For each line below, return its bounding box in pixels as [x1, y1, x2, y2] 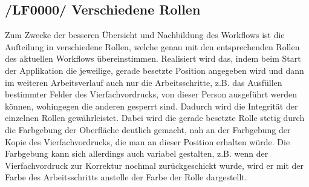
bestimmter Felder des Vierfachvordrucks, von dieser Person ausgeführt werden [5, 88, 298, 100]
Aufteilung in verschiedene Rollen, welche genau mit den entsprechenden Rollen [5, 40, 300, 53]
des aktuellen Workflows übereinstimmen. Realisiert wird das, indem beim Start [5, 52, 301, 65]
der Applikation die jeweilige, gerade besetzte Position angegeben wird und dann [5, 64, 304, 76]
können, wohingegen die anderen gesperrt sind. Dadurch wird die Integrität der [5, 99, 298, 112]
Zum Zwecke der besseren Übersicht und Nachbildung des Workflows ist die [5, 28, 285, 41]
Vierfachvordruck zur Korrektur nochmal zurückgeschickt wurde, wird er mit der [5, 159, 304, 171]
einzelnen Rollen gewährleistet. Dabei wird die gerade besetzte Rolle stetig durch [5, 111, 305, 124]
